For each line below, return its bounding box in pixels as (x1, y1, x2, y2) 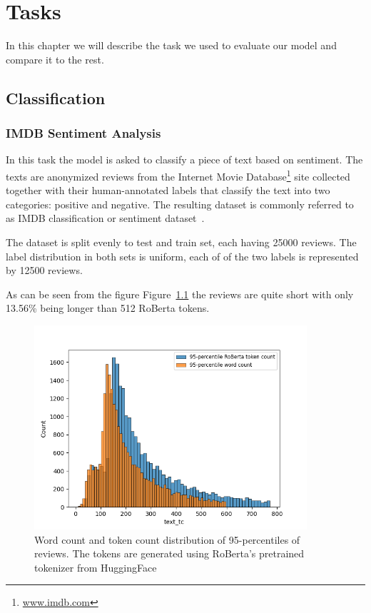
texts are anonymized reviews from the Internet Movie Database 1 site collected (6, 166, 350, 183)
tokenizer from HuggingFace (34, 559, 157, 574)
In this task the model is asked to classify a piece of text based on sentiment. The (6, 152, 363, 167)
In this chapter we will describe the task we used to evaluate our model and (6, 38, 337, 53)
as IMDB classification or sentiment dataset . (6, 211, 205, 226)
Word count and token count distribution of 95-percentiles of (34, 532, 300, 547)
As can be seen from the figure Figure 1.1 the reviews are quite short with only (6, 286, 354, 301)
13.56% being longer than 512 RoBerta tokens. (6, 300, 210, 315)
